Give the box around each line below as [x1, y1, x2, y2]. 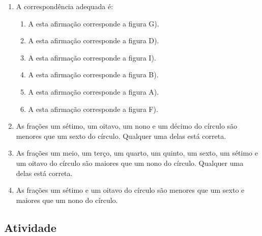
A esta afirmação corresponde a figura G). [28, 18, 159, 28]
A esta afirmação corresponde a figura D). [28, 35, 159, 46]
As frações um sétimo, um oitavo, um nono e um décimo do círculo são [16, 121, 238, 131]
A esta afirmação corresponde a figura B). [28, 69, 159, 80]
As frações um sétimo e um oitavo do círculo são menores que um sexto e [16, 185, 245, 195]
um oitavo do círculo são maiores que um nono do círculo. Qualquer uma [16, 157, 244, 168]
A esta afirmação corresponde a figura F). [28, 103, 158, 114]
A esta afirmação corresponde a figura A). [28, 86, 159, 97]
